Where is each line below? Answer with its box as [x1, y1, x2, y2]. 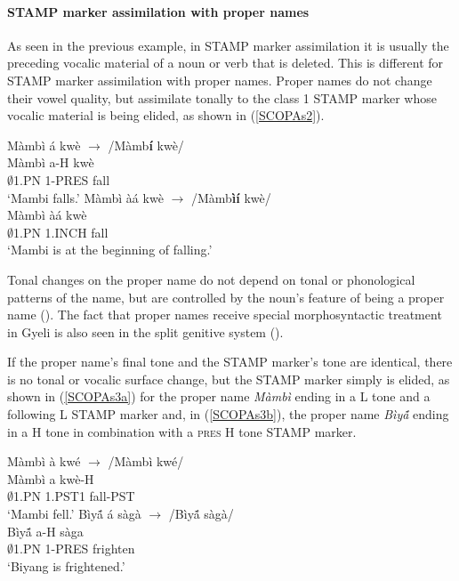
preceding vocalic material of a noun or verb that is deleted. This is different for [7, 53, 444, 72]
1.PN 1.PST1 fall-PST [13, 487, 135, 505]
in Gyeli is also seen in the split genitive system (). [7, 322, 284, 341]
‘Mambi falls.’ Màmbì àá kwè [7, 188, 164, 206]
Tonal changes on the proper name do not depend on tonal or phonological [7, 270, 415, 288]
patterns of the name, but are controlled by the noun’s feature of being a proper [7, 287, 445, 306]
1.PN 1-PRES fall [13, 170, 110, 189]
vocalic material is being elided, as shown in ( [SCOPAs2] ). [7, 106, 325, 125]
